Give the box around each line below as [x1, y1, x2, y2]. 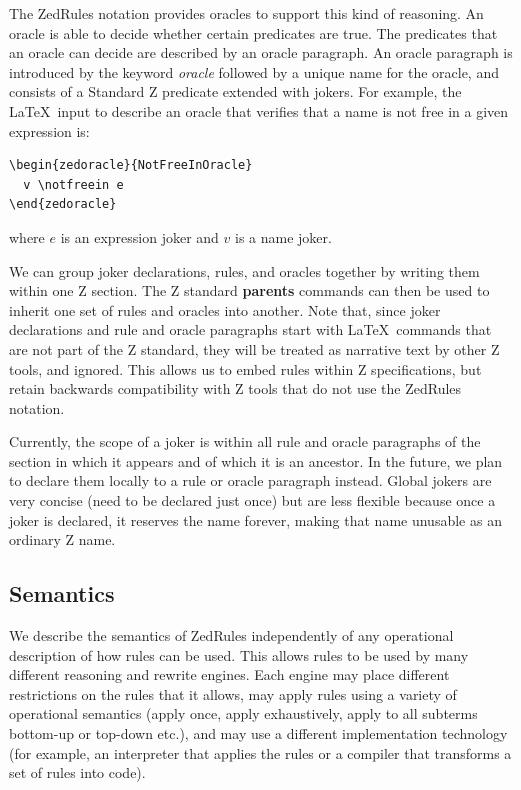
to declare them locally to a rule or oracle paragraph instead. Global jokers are [9, 470, 492, 491]
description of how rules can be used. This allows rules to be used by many [9, 644, 469, 665]
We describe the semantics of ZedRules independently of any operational [9, 625, 454, 646]
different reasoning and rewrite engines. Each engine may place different [9, 664, 450, 685]
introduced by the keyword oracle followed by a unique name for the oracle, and [9, 61, 499, 82]
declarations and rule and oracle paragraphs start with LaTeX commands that [9, 319, 492, 340]
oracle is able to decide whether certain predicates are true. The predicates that [9, 22, 498, 43]
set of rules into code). [9, 762, 146, 783]
